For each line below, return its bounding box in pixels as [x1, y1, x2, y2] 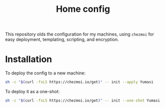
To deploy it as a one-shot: [5, 89, 60, 94]
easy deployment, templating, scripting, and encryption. [5, 36, 120, 42]
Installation [5, 54, 52, 65]
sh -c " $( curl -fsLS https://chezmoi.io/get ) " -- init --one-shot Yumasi [5, 98, 161, 103]
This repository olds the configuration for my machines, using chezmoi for [5, 31, 154, 37]
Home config [56, 3, 110, 15]
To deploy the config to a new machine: [5, 70, 86, 76]
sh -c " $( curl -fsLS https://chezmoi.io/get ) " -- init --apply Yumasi [5, 80, 154, 85]
